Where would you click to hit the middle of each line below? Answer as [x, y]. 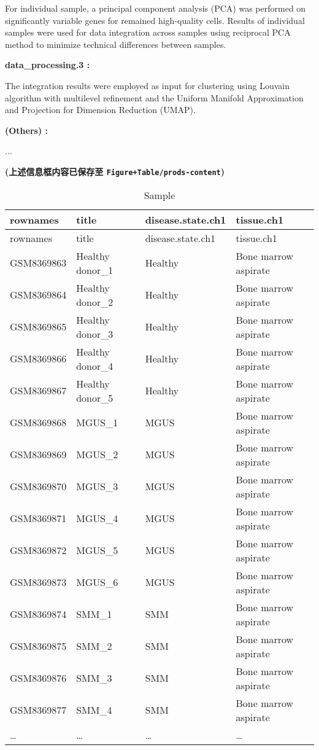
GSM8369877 [38, 710]
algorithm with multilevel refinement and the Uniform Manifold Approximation [154, 97]
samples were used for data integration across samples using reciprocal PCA [148, 32]
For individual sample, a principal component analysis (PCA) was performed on [156, 8]
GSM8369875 [38, 646]
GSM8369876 [38, 678]
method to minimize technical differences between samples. [116, 44]
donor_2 [95, 302]
